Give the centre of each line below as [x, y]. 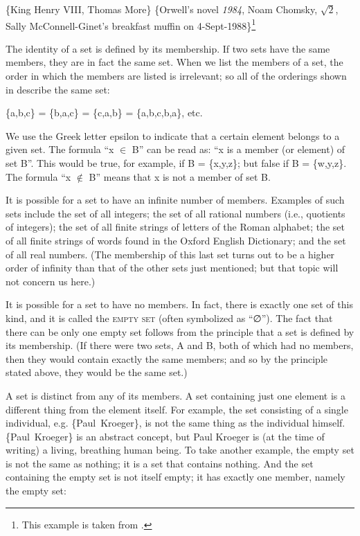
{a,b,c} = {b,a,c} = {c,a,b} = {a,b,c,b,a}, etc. [104, 113]
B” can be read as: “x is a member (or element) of [238, 149]
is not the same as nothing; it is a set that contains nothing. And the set [160, 463]
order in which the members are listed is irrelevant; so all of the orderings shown [176, 76]
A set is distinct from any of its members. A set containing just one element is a [176, 395]
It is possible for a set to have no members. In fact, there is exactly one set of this [179, 304]
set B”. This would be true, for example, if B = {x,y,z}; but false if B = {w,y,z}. [176, 163]
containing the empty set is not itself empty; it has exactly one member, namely [175, 477]
